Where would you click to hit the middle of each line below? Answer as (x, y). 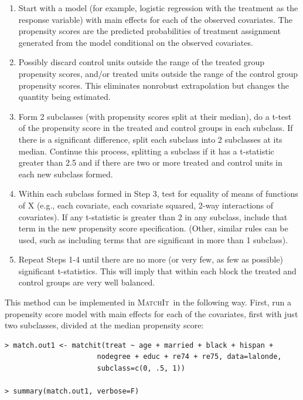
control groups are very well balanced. (87, 282)
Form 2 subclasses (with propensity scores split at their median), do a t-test (155, 116)
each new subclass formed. (66, 174)
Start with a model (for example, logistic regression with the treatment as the (158, 8)
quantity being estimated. (64, 97)
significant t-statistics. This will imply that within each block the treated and (157, 270)
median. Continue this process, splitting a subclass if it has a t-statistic (146, 151)
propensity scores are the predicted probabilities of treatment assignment (149, 31)
